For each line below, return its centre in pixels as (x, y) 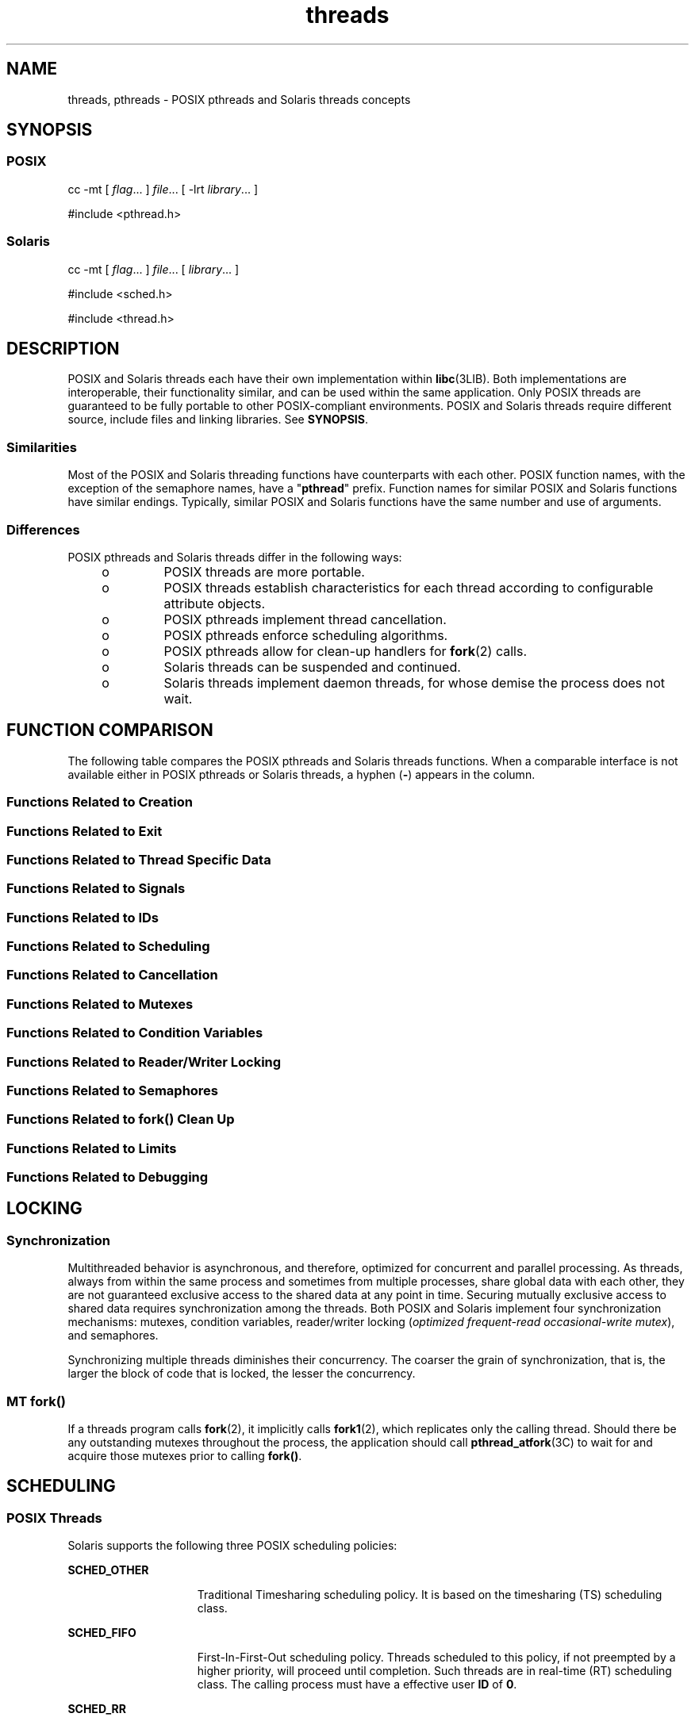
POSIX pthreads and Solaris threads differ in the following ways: (235, 557)
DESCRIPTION (63, 348)
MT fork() (36, 1401)
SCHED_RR (97, 1709)
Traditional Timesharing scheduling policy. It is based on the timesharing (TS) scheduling (430, 1595)
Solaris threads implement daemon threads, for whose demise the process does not (415, 682)
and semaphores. (113, 1336)
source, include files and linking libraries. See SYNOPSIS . (218, 420)
